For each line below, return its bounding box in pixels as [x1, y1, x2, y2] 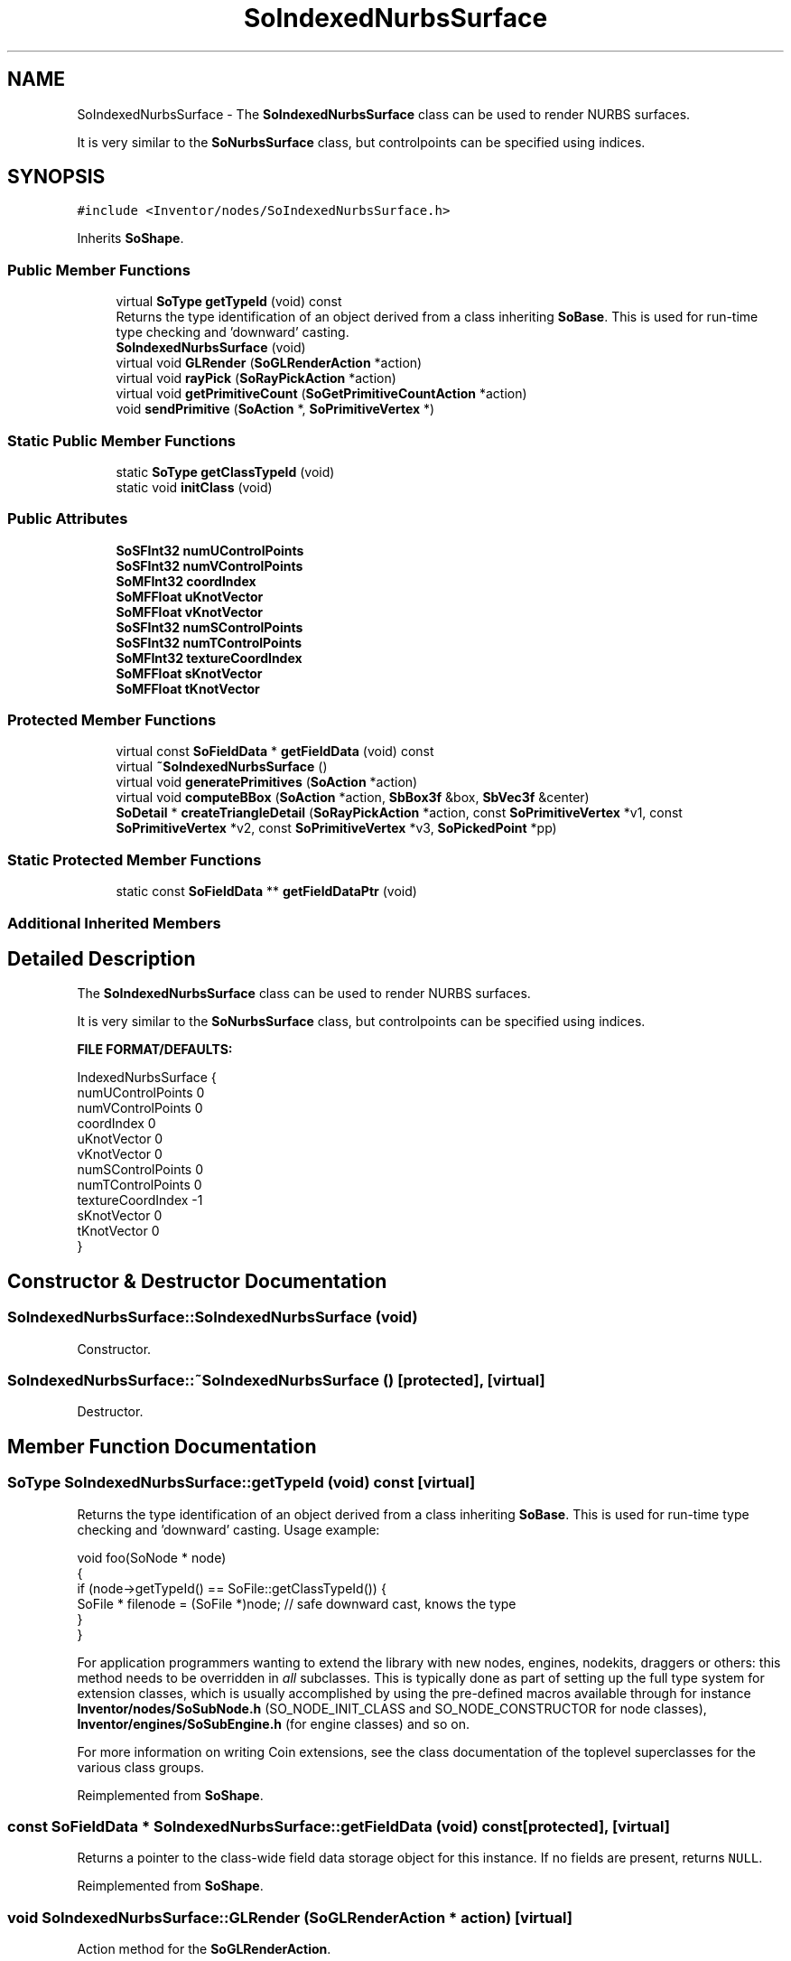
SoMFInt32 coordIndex [116, 573, 256, 589]
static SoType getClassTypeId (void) [116, 463, 335, 480]
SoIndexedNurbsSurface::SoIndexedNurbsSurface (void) [7, 1308, 418, 1327]
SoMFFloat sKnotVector [116, 665, 263, 681]
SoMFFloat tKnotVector [116, 680, 260, 696]
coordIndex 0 [77, 1116, 156, 1132]
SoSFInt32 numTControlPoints [116, 634, 302, 650]
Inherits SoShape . [77, 230, 184, 247]
